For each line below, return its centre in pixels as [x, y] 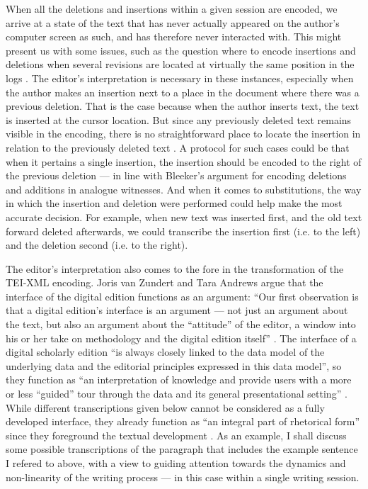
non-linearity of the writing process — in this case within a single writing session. [183, 477]
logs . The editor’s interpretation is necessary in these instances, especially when [180, 78]
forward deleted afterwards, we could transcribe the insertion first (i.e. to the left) [183, 231]
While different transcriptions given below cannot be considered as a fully [165, 407]
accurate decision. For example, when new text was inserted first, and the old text [184, 217]
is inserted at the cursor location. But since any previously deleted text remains [179, 119]
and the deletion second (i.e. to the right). [97, 245]
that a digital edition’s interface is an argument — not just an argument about [177, 310]
